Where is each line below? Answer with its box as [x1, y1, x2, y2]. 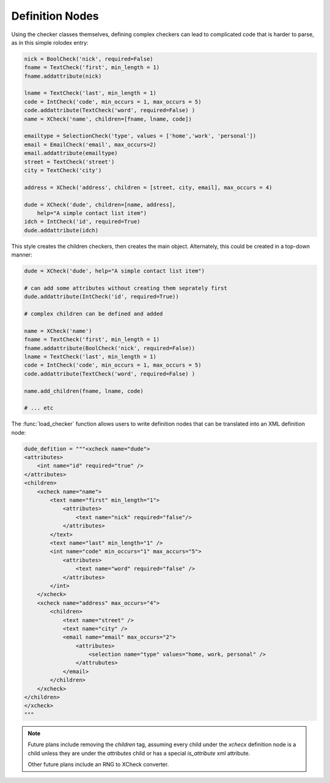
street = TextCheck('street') [24, 158, 115, 165]
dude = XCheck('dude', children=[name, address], [24, 201, 176, 208]
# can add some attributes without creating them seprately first [24, 285, 227, 291]
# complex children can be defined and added [24, 310, 163, 318]
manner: [11, 251, 33, 258]
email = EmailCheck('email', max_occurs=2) [24, 141, 157, 148]
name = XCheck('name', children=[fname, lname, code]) [24, 115, 192, 122]
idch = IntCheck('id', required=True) [24, 218, 141, 225]
